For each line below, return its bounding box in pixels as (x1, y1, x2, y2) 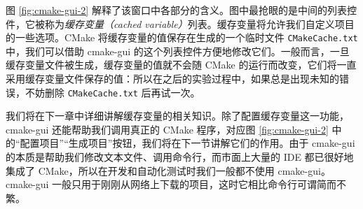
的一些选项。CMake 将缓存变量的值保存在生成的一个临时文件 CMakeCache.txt (6, 30, 358, 45)
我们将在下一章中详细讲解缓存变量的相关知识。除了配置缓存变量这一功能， (6, 108, 349, 123)
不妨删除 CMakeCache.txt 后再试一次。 (25, 85, 200, 99)
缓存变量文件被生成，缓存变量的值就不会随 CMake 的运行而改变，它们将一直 (6, 57, 357, 72)
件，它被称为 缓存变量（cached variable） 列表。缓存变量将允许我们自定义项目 (6, 16, 355, 31)
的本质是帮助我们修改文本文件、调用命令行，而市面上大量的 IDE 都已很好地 (6, 150, 354, 164)
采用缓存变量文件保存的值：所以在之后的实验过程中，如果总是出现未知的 (6, 71, 339, 86)
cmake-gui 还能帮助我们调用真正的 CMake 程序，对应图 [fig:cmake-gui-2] (6, 122, 329, 136)
